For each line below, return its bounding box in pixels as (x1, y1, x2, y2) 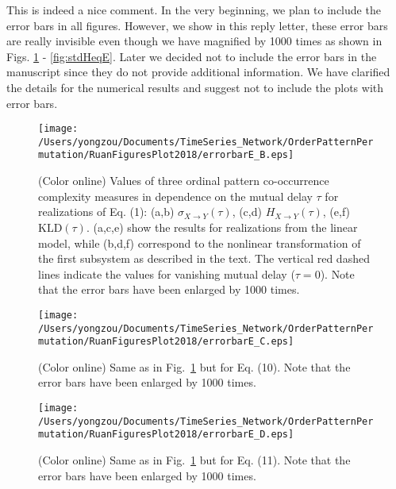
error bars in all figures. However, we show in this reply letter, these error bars (6, 17, 388, 33)
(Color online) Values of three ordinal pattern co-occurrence (38, 172, 329, 189)
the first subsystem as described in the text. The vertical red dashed (38, 250, 370, 267)
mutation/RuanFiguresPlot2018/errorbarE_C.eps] (38, 336, 294, 348)
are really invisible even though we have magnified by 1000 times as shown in (6, 33, 383, 49)
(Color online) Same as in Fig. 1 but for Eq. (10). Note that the (38, 358, 351, 375)
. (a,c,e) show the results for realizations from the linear (86, 218, 358, 235)
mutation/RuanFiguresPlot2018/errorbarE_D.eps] (38, 429, 294, 441)
